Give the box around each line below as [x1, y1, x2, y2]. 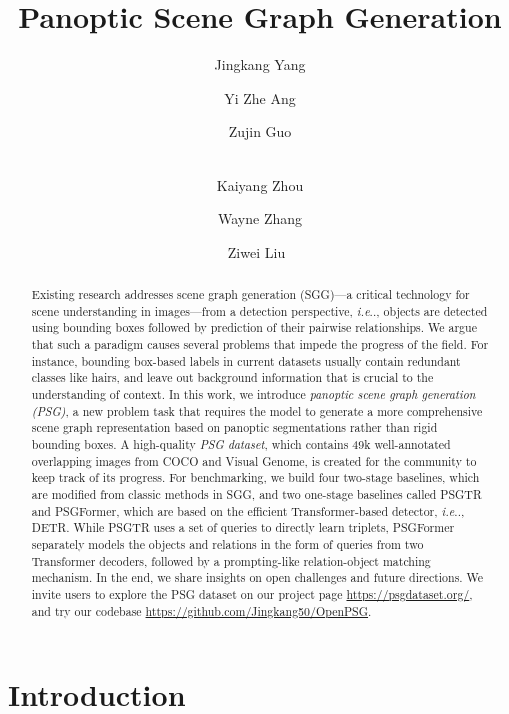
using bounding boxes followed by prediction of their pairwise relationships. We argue [31, 319, 477, 336]
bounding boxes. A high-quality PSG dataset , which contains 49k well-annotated [31, 435, 451, 452]
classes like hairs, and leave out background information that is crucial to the [31, 369, 434, 386]
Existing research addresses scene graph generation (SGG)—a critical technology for [31, 286, 470, 303]
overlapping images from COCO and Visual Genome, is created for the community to [31, 452, 477, 469]
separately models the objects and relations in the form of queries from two [31, 535, 424, 552]
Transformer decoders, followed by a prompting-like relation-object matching [31, 552, 431, 569]
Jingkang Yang [214, 54, 306, 75]
